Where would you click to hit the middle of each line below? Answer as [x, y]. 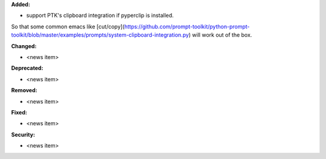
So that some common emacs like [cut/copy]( [68, 26]
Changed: [24, 46]
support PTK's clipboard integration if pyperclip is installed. [100, 16]
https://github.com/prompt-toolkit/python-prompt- [187, 26]
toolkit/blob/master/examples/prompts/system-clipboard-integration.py [100, 35]
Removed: [24, 90]
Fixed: [19, 112]
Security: [23, 134]
